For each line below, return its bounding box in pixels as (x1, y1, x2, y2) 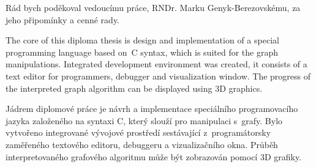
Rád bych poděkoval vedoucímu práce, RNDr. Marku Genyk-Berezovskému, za (6, 1, 301, 13)
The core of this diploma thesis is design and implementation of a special (6, 34, 279, 46)
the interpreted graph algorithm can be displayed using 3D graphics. (6, 81, 263, 94)
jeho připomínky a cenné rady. (6, 13, 120, 26)
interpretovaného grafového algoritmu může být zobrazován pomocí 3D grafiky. (6, 150, 302, 163)
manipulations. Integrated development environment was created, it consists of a (6, 58, 307, 70)
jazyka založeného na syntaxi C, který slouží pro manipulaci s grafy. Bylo (6, 114, 283, 127)
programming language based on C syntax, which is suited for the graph (6, 45, 278, 58)
